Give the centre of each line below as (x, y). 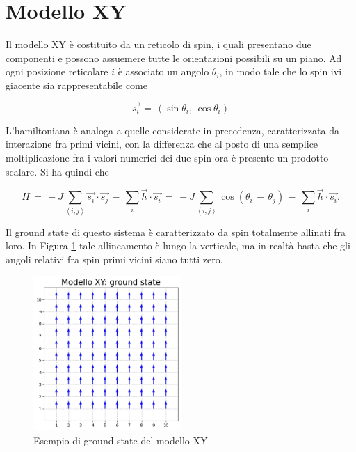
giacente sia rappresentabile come (76, 85)
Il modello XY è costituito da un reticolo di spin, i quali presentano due (159, 44)
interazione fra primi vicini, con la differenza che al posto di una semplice (162, 144)
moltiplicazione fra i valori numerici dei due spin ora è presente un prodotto (167, 157)
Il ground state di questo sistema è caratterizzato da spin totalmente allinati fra (176, 232)
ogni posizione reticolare (57, 71)
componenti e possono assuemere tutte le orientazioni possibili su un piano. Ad (174, 57)
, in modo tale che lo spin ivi (281, 71)
